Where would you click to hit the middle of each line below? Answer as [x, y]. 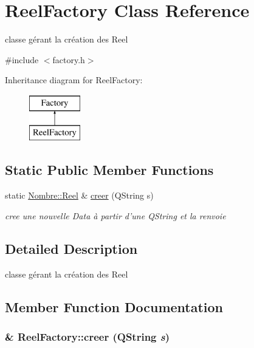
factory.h [69, 59]
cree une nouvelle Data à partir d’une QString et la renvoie [115, 215]
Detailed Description [71, 248]
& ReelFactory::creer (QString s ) [88, 336]
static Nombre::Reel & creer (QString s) [79, 195]
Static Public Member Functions [109, 170]
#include [22, 59]
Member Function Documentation [114, 306]
